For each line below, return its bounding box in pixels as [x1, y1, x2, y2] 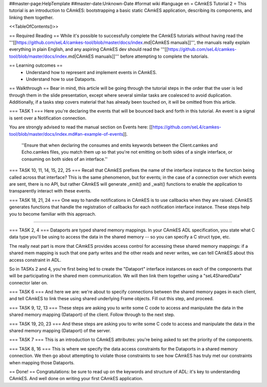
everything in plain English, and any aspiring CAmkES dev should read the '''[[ [9, 46, 168, 52]
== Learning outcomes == [9, 62, 63, 69]
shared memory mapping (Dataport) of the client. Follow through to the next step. [9, 311, 175, 318]
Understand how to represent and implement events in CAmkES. [26, 69, 157, 75]
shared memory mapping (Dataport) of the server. [9, 328, 111, 334]
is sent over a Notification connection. [9, 115, 87, 121]
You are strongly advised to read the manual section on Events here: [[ [9, 124, 153, 130]
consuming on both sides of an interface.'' [21, 156, 108, 162]
